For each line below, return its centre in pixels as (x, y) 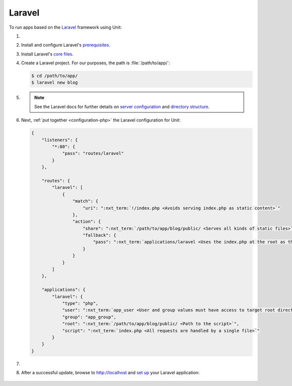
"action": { (87, 222)
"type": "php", (80, 303)
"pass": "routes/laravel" (93, 154)
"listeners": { (60, 140)
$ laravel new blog (55, 83)
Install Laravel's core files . (47, 54)
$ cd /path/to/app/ (55, 76)
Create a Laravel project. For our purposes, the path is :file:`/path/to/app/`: (96, 63)
